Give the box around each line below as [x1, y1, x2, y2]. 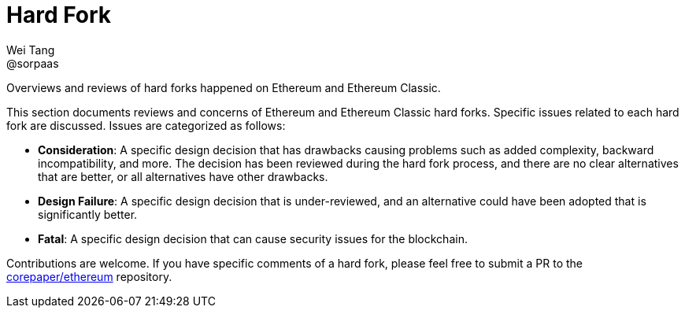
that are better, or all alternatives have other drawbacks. [38, 169, 328, 183]
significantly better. [38, 207, 138, 221]
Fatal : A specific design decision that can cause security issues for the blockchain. [38, 231, 468, 246]
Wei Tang [6, 42, 55, 57]
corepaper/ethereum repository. [6, 269, 172, 283]
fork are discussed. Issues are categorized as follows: [6, 118, 286, 132]
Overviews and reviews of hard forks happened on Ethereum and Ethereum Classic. [6, 80, 441, 94]
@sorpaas [6, 56, 59, 70]
